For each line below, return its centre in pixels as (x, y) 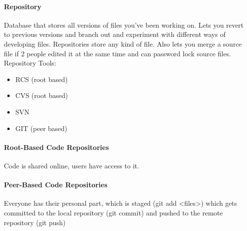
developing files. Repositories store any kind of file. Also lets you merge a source (123, 43)
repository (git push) (35, 222)
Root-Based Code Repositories (57, 147)
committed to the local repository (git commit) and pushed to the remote (113, 212)
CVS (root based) (42, 95)
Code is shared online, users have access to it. (72, 165)
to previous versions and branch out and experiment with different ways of (115, 34)
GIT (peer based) (41, 128)
